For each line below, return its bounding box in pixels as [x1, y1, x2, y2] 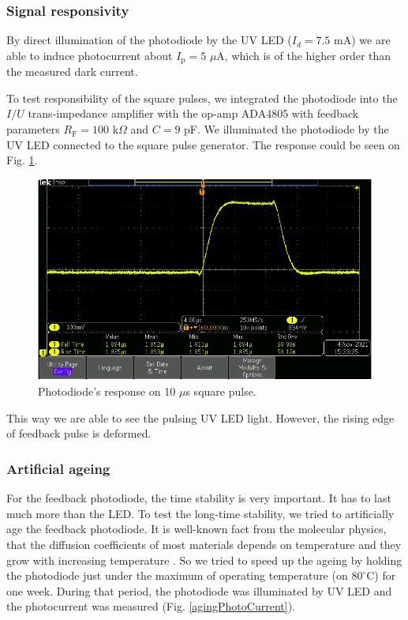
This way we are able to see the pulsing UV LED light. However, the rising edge [6, 409, 395, 426]
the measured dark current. [6, 63, 138, 80]
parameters [6, 121, 60, 137]
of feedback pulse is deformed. [6, 425, 152, 442]
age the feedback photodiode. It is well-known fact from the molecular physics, [6, 520, 387, 537]
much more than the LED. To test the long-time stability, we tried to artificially [6, 505, 395, 521]
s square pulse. [185, 383, 256, 400]
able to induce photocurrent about [6, 47, 173, 63]
